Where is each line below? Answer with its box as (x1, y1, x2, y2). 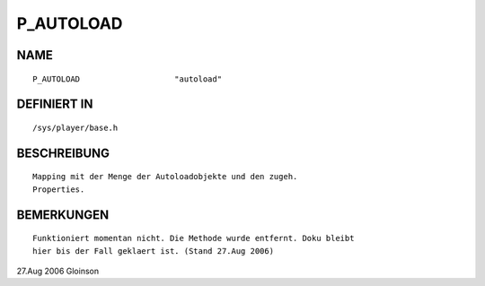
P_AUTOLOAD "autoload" (32, 74, 223, 84)
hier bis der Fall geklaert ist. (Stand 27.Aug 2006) (32, 246, 274, 256)
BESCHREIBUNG (16, 145, 110, 160)
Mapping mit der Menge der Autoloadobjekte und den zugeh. (32, 171, 298, 182)
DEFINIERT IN (16, 97, 93, 112)
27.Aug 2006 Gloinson (16, 265, 99, 276)
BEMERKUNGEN (16, 207, 110, 222)
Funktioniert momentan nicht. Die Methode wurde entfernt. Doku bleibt (32, 233, 355, 244)
